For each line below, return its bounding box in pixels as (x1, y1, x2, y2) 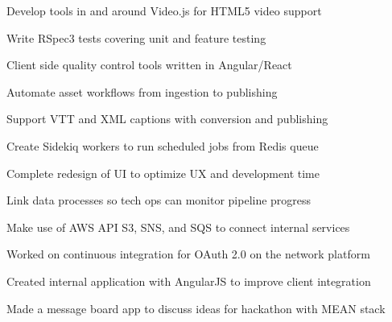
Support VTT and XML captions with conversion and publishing (6, 110, 328, 127)
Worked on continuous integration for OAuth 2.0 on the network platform (6, 246, 370, 262)
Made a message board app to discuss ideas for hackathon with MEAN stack (6, 299, 386, 316)
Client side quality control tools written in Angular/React (6, 56, 292, 73)
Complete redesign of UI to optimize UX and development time (6, 164, 320, 181)
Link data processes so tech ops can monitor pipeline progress (6, 192, 312, 208)
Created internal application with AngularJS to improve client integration (6, 272, 371, 289)
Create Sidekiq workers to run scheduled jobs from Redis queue (6, 137, 319, 154)
